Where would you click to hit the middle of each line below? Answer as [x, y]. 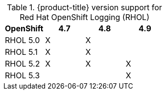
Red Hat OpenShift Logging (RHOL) [84, 17]
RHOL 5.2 [23, 64]
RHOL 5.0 [23, 40]
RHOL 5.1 [21, 52]
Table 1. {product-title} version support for [84, 7]
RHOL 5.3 [23, 75]
